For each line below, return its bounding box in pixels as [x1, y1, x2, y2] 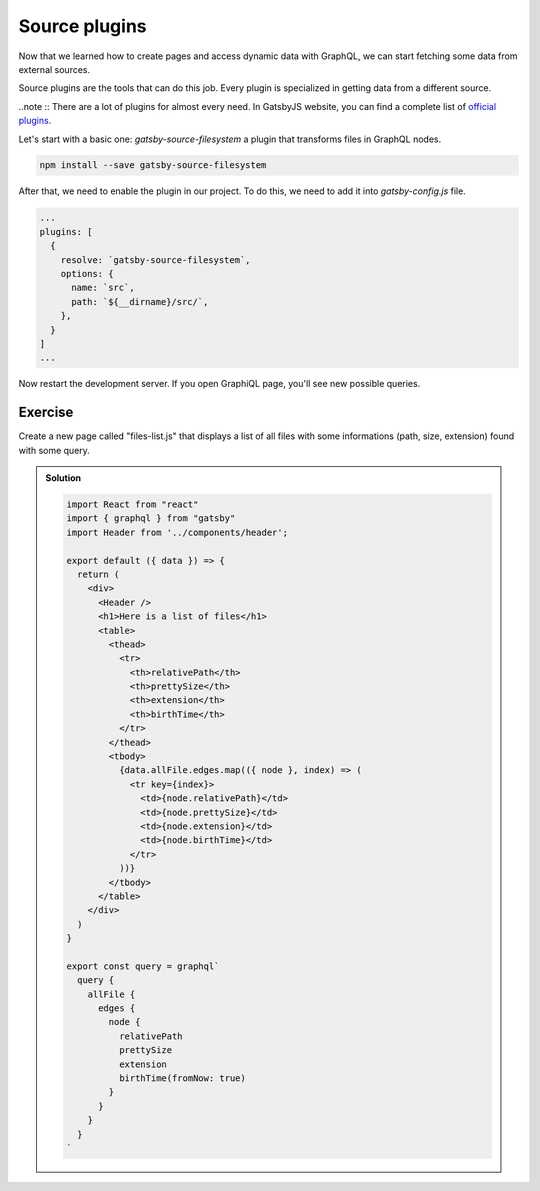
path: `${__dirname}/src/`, [71, 296, 209, 307]
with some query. [18, 444, 90, 456]
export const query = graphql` [66, 960, 220, 972]
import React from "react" [66, 499, 199, 510]
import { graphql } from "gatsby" [66, 513, 236, 524]
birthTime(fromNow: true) [118, 1073, 247, 1084]
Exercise [18, 404, 74, 421]
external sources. [18, 63, 91, 75]
